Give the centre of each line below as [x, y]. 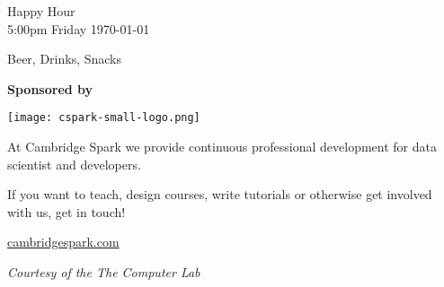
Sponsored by [50, 88]
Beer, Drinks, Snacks [65, 59]
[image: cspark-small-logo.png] [104, 118]
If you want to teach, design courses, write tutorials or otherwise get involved [220, 194]
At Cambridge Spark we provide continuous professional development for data [222, 147]
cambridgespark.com [63, 242]
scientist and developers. [74, 164]
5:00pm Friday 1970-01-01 [79, 28]
